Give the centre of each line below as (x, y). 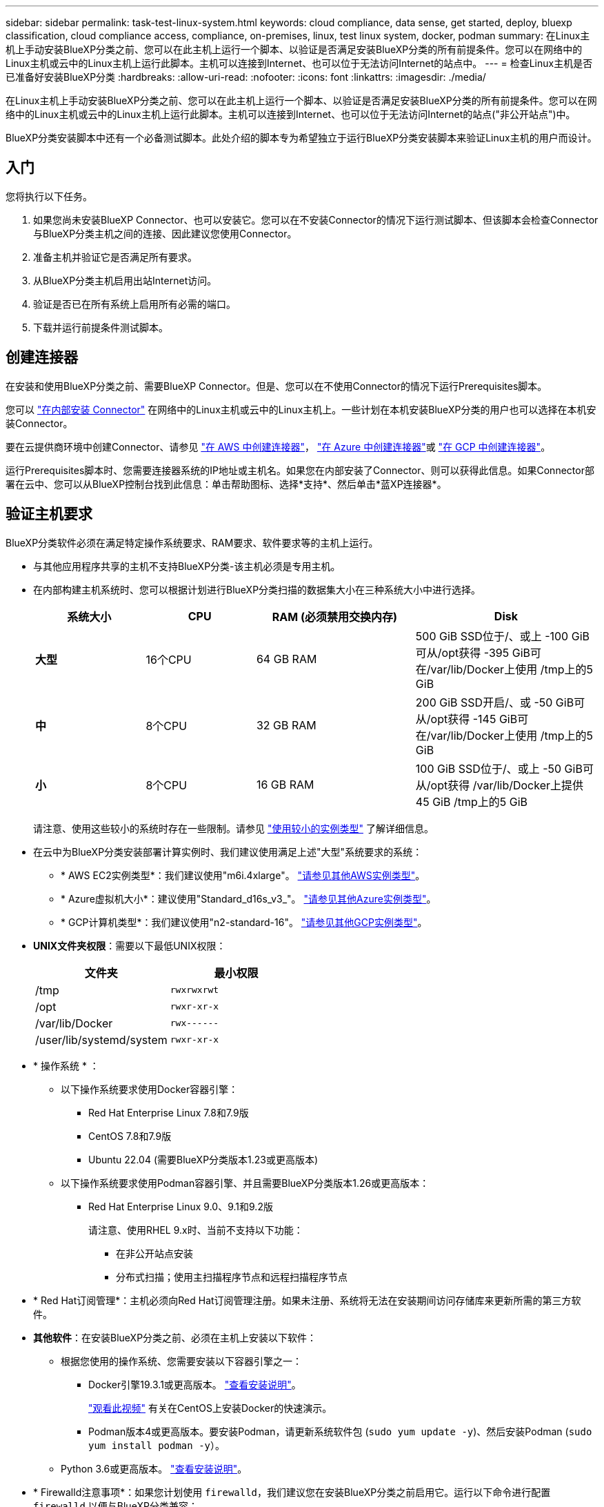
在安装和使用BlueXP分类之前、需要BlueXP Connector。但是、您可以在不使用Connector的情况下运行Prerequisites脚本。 (276, 386)
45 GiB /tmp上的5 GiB (472, 801)
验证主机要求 (49, 514)
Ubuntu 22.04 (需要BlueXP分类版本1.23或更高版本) (203, 1159)
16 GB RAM (285, 784)
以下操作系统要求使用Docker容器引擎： (150, 1089)
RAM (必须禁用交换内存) (334, 617)
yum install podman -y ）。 (157, 1445)
